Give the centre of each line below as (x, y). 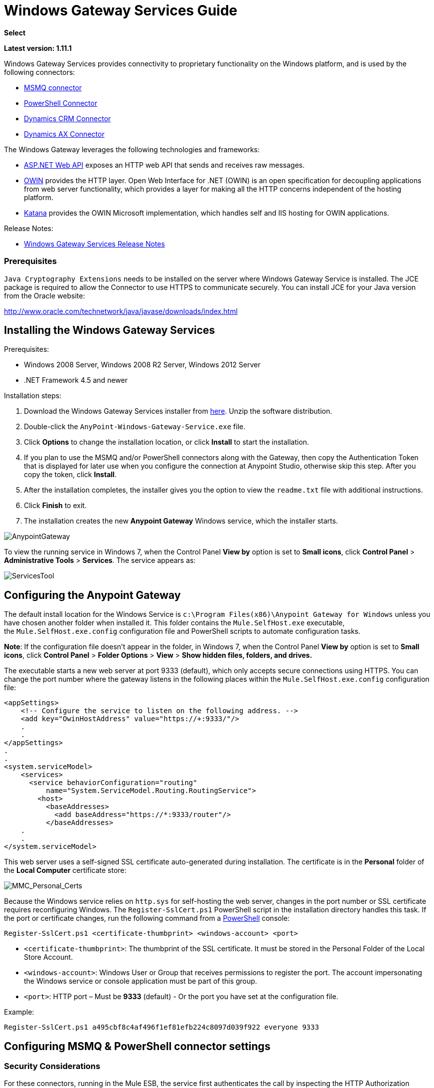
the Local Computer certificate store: (65, 870)
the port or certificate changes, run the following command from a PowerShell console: (147, 918)
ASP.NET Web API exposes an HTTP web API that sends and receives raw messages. (164, 165)
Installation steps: (33, 396)
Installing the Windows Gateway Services (110, 330)
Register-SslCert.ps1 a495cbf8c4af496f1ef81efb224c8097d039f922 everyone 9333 (162, 1027)
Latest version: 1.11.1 (38, 48)
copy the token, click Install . (70, 475)
